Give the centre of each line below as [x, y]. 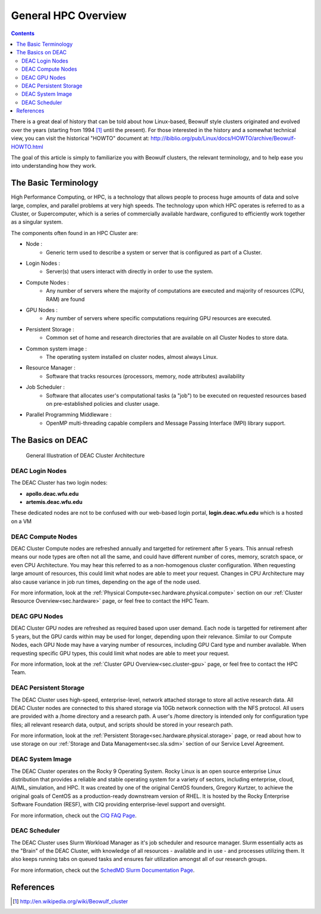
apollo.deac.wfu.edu [52, 493]
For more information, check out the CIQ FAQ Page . [74, 815]
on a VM [21, 521]
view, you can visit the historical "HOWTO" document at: [80, 138]
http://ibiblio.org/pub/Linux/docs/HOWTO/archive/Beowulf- [224, 138]
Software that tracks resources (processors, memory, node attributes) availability [145, 376]
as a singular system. [37, 222]
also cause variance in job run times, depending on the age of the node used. [106, 582]
